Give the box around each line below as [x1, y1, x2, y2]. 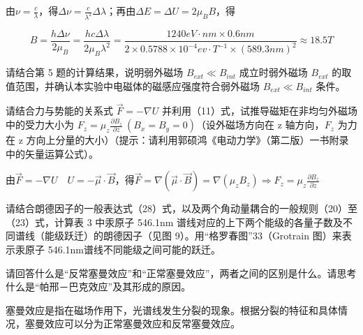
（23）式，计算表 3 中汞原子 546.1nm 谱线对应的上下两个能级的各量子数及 [6, 214, 343, 229]
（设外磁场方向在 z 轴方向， [196, 117, 325, 132]
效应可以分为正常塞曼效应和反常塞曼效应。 [44, 316, 240, 331]
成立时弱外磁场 [239, 65, 308, 80]
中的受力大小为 [6, 117, 74, 132]
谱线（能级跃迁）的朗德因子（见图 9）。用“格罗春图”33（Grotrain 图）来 [15, 228, 342, 243]
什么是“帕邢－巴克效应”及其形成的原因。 [6, 279, 191, 294]
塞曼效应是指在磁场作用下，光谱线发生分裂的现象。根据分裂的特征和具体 [6, 302, 338, 317]
